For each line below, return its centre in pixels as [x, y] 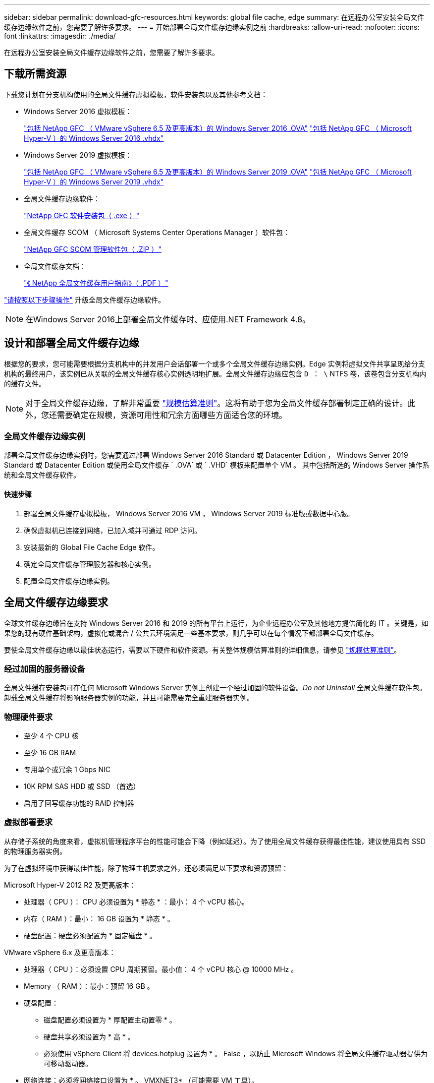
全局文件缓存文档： [55, 266]
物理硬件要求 [28, 717]
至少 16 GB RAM [50, 752]
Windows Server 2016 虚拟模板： [78, 111]
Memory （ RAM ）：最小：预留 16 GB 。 [89, 986]
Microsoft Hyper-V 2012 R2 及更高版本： [70, 885]
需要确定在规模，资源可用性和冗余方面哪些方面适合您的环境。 [172, 415]
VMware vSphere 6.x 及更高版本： [60, 952]
